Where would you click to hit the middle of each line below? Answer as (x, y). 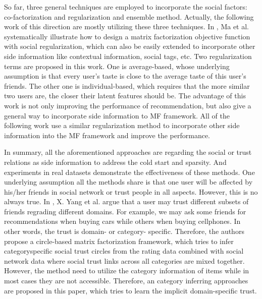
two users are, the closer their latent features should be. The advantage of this (125, 96)
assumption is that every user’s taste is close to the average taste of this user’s (125, 76)
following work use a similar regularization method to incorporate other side (122, 125)
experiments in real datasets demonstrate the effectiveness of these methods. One (129, 172)
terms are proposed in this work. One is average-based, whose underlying (117, 66)
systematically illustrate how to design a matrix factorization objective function (127, 36)
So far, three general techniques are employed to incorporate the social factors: (126, 7)
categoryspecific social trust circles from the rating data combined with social (124, 251)
